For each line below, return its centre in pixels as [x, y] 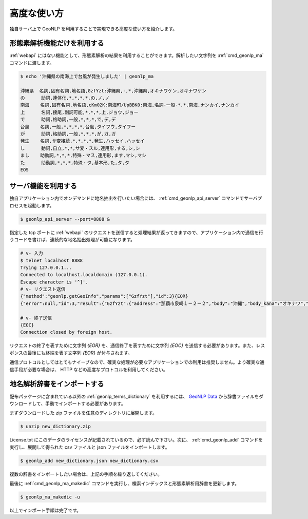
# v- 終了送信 [36, 318]
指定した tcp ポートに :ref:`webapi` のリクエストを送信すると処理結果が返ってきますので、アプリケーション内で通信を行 [137, 232]
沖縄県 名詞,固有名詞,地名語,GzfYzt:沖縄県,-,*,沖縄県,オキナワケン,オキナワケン [113, 91]
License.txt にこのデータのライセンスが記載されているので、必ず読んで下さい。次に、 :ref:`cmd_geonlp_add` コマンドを [136, 440]
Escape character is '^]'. [54, 282]
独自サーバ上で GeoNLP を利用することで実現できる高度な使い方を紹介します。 [93, 29]
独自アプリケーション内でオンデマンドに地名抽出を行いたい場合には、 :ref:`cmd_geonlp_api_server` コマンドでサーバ [133, 198]
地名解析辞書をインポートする [57, 384]
